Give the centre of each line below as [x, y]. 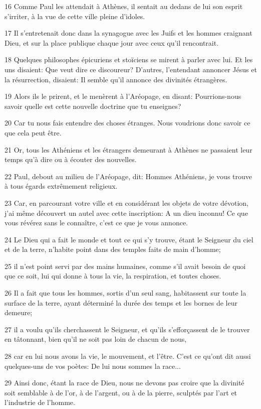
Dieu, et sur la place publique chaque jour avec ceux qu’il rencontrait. [112, 42]
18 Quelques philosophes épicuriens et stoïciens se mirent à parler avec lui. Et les [129, 59]
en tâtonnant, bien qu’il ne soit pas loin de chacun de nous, [96, 339]
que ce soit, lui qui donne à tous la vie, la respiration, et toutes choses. [113, 276]
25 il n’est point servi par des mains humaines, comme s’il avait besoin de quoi [125, 266]
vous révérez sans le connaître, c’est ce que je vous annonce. [96, 223]
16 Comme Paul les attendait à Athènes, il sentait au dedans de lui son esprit [124, 6]
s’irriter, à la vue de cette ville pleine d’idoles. [75, 16]
